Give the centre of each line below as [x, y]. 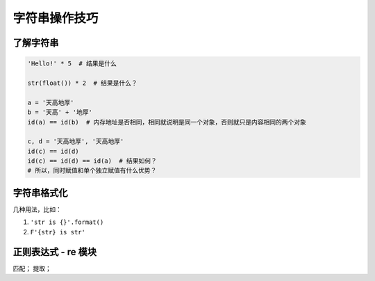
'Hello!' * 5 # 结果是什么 [72, 64]
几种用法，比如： [37, 209]
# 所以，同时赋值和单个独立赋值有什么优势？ [92, 171]
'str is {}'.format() [67, 222]
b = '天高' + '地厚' [60, 112]
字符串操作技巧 [56, 18]
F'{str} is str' [58, 232]
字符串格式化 [40, 192]
